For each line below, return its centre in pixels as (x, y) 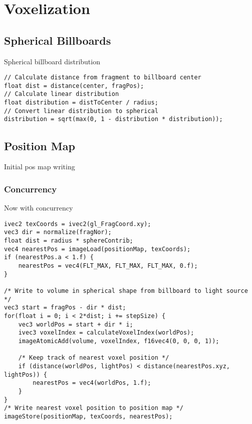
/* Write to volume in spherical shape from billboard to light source (126, 291)
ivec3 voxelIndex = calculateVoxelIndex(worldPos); (106, 333)
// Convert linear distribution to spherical (81, 111)
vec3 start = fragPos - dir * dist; (65, 308)
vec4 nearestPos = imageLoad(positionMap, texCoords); (97, 249)
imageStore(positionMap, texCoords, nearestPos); (88, 416)
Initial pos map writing (40, 167)
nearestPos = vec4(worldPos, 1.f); (92, 383)
